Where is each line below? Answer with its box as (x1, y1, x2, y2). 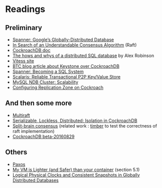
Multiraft (12, 112, 30, 118)
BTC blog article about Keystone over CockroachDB (12, 63, 119, 69)
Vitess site (12, 58, 34, 63)
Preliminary (5, 23, 43, 32)
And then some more (5, 99, 72, 107)
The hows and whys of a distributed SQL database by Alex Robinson (12, 52, 154, 58)
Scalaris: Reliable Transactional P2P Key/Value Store (12, 74, 121, 79)
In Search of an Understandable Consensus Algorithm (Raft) (12, 42, 137, 48)
